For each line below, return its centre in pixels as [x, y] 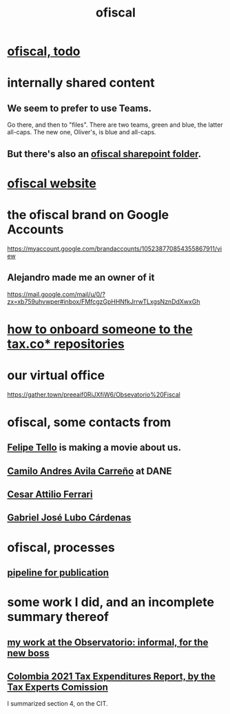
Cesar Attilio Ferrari [50, 494]
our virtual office [56, 375]
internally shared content [81, 83]
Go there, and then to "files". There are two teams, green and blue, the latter [115, 125]
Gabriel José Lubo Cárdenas [69, 518]
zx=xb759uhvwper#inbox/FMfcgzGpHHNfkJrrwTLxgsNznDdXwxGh [104, 302]
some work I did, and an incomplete [111, 602]
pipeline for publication [58, 573]
